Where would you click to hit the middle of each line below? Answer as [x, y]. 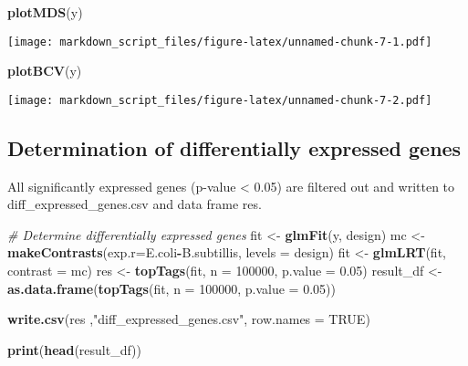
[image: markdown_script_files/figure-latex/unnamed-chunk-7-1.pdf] [220, 42]
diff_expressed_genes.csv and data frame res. [135, 204]
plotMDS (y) [45, 12]
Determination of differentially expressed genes [234, 147]
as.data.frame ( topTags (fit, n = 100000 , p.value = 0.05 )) [172, 288]
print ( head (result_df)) [75, 349]
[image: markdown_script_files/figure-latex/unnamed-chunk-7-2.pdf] [220, 100]
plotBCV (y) [45, 71]
